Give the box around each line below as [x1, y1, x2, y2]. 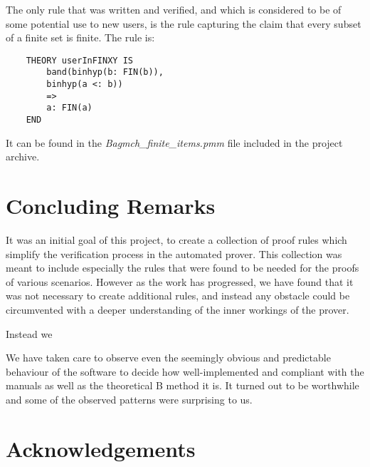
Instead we [6, 326, 53, 341]
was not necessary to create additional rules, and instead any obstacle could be [6, 288, 350, 303]
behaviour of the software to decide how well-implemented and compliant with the [6, 364, 364, 379]
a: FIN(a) [46, 103, 92, 113]
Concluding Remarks [6, 191, 216, 220]
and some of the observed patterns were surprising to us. [6, 391, 253, 406]
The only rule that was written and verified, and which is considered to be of [6, 2, 342, 16]
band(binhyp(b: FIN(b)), [46, 67, 164, 78]
